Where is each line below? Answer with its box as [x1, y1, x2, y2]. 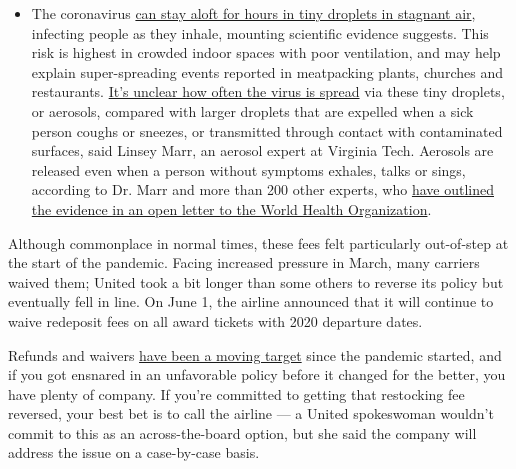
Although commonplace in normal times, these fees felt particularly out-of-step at [8, 232, 509, 253]
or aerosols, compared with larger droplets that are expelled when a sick [31, 100, 474, 121]
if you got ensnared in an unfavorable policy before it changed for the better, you [8, 364, 506, 385]
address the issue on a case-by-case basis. [8, 442, 260, 463]
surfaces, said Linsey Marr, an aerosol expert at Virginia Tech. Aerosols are [31, 140, 494, 161]
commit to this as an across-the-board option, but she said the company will [8, 422, 477, 443]
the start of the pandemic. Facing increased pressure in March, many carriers [8, 252, 480, 273]
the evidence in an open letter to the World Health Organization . [31, 198, 432, 219]
